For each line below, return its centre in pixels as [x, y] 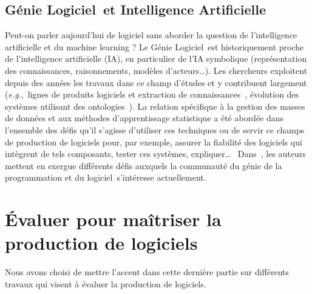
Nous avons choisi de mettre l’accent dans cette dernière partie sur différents [147, 272]
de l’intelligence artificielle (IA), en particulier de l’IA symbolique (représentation [156, 58]
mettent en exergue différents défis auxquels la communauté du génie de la [144, 165]
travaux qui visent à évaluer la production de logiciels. [106, 283]
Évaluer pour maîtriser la [113, 219]
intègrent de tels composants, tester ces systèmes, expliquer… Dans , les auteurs [155, 154]
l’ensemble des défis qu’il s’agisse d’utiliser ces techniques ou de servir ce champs [155, 129]
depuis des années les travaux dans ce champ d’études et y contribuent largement [156, 82]
